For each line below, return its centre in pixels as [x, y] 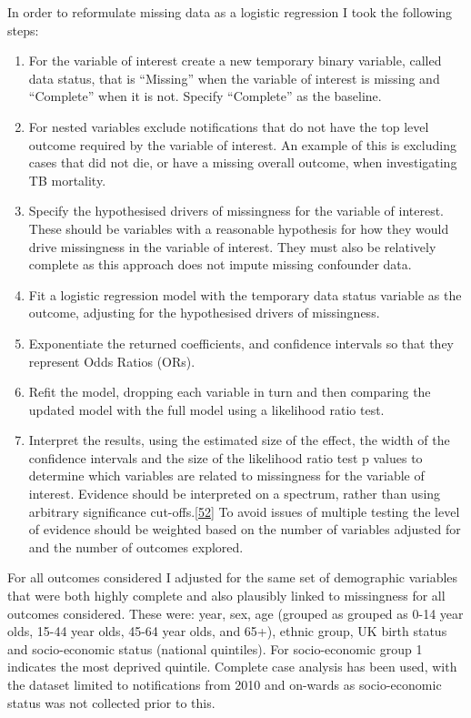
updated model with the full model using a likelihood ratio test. [206, 409]
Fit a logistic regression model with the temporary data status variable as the [245, 294]
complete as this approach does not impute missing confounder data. [220, 264]
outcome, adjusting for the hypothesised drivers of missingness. [204, 313]
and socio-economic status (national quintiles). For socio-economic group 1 [215, 648]
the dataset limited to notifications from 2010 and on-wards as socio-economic [225, 684]
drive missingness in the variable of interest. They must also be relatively [232, 246]
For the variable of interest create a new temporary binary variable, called [235, 61]
